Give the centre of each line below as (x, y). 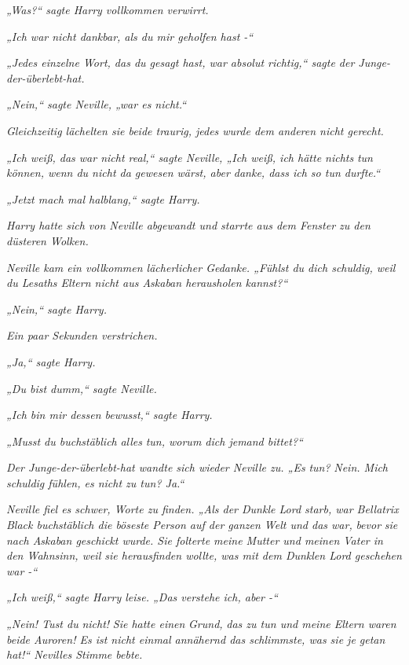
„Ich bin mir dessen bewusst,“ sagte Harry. (110, 415)
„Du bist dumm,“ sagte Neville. (82, 388)
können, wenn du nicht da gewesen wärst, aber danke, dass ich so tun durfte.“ (194, 173)
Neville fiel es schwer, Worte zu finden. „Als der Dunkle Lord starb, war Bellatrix (203, 509)
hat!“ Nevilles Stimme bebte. (75, 654)
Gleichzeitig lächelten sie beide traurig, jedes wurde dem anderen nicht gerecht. (195, 130)
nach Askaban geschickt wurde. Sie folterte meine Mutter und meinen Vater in (195, 540)
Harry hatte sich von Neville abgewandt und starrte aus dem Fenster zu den (188, 225)
